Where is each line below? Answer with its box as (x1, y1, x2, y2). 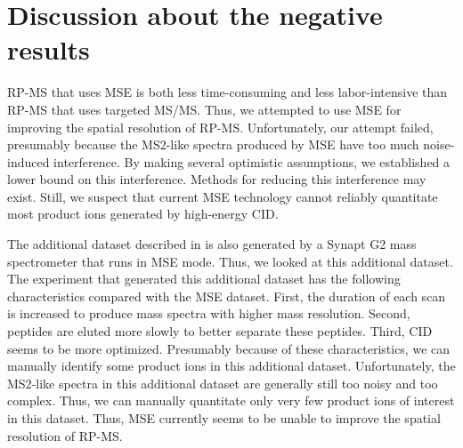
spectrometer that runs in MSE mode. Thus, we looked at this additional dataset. (7, 252, 453, 270)
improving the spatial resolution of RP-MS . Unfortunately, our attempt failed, (7, 117, 434, 136)
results (7, 31, 90, 68)
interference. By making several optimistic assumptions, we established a (53, 152, 451, 171)
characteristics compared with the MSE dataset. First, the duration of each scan (7, 286, 446, 305)
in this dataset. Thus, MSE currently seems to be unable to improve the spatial (7, 409, 441, 427)
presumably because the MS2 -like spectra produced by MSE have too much (7, 135, 419, 154)
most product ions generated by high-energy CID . (7, 204, 279, 223)
